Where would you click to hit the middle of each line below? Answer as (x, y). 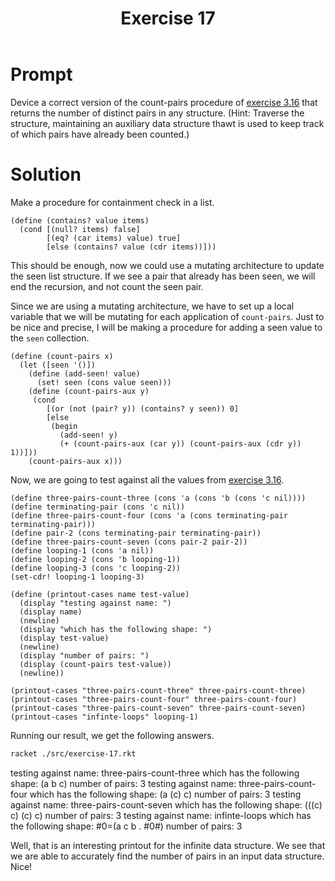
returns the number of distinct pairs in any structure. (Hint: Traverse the (157, 113)
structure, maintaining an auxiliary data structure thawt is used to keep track (167, 123)
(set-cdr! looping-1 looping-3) (77, 577)
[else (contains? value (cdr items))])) (131, 247)
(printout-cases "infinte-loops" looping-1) (104, 717)
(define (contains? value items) (80, 220)
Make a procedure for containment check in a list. (112, 202)
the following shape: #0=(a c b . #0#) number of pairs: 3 (126, 826)
